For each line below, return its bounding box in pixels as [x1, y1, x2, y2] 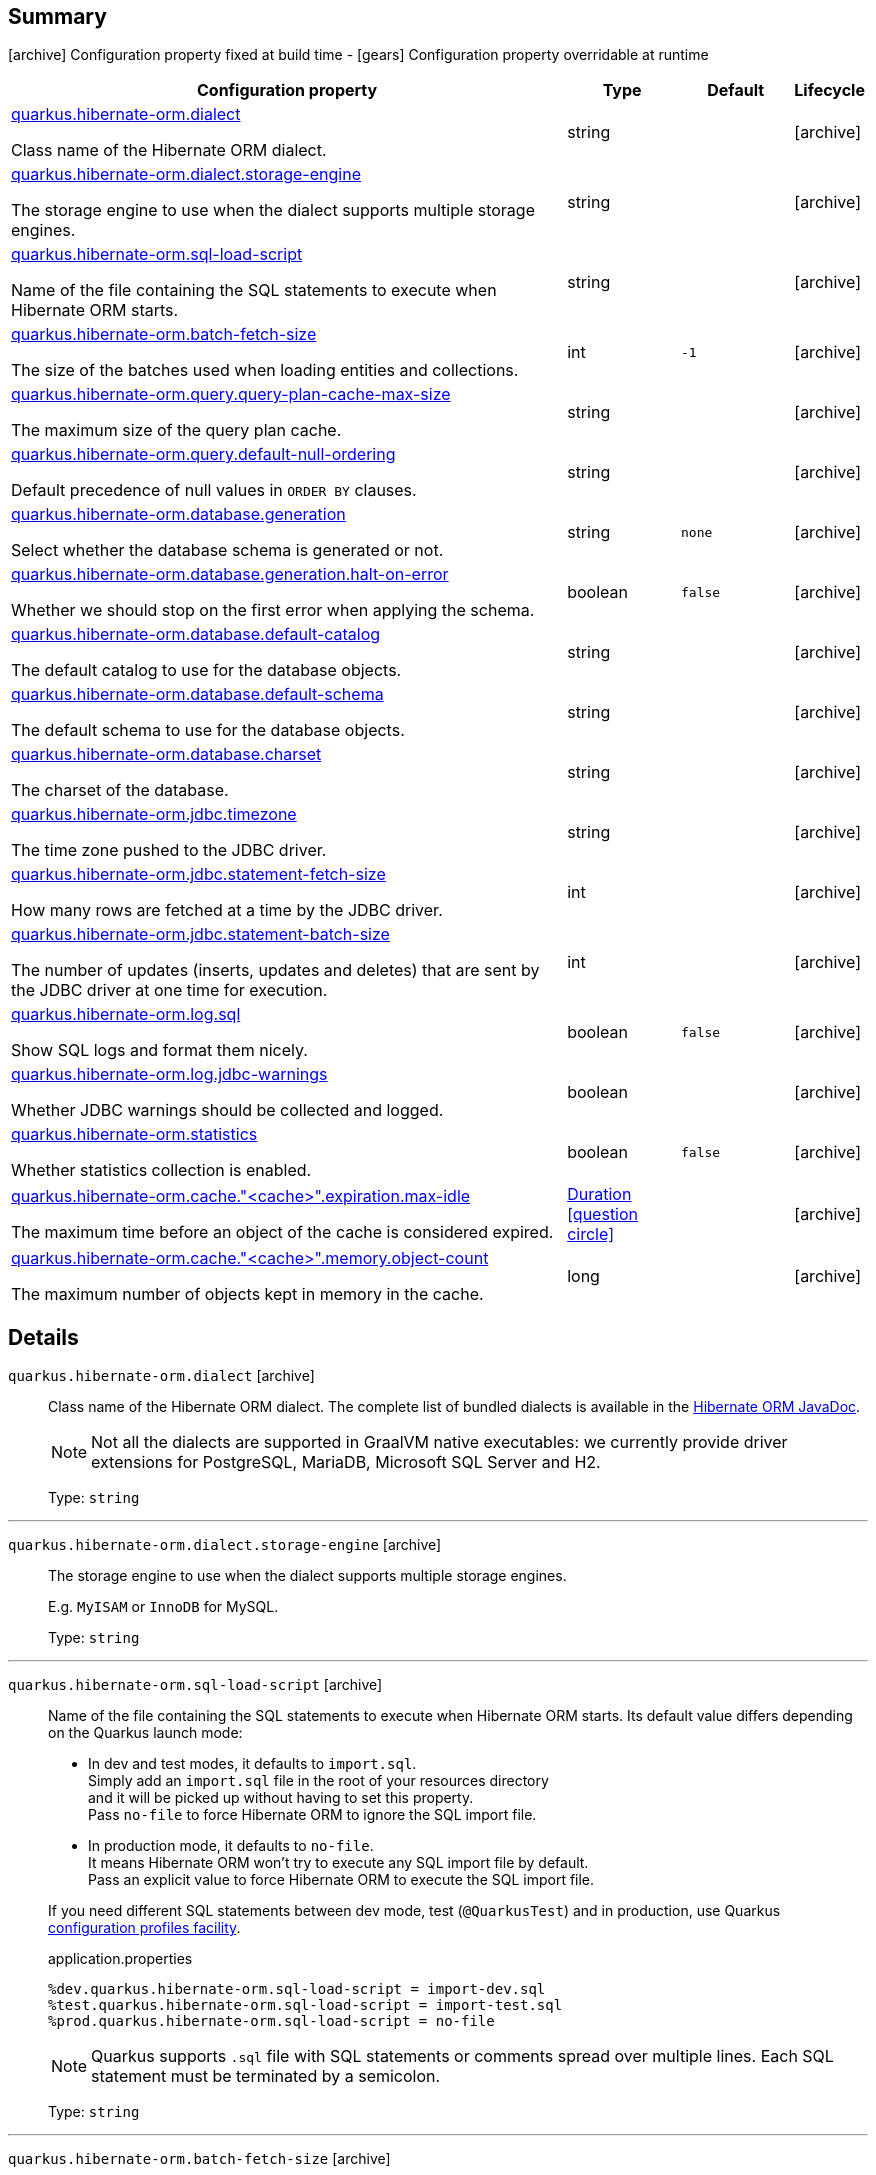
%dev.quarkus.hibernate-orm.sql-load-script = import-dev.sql [48, 1981, 546, 1998]
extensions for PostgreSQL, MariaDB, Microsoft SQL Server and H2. [91, 1452, 601, 1473]
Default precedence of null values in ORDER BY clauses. [11, 480, 417, 501]
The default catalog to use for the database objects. [11, 660, 402, 681]
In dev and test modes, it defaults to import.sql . [88, 1755, 417, 1773]
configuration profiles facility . [48, 1919, 241, 1937]
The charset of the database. [11, 780, 229, 801]
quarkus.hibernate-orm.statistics [11, 1124, 258, 1145]
